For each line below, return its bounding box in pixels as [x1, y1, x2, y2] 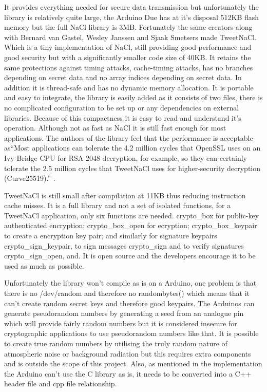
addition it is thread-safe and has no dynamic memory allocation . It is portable [4, 82, 254, 92]
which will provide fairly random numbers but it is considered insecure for [4, 318, 237, 328]
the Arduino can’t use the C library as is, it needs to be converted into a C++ [4, 368, 252, 379]
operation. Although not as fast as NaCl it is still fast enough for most [4, 122, 226, 133]
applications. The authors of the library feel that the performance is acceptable [4, 132, 253, 143]
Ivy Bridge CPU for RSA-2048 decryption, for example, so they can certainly [4, 152, 247, 163]
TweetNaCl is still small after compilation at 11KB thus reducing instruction [4, 190, 246, 200]
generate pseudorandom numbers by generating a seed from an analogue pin [4, 308, 244, 319]
